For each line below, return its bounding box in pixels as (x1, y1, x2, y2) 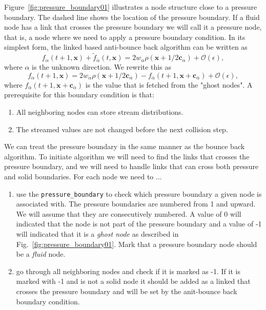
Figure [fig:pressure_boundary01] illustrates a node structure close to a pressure (4, 2, 257, 12)
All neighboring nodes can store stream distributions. (16, 106, 183, 117)
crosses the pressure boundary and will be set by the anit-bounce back (16, 285, 237, 296)
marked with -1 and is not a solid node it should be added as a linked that (16, 276, 251, 286)
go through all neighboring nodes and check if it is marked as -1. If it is (16, 265, 240, 276)
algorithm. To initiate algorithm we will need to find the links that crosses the (4, 151, 250, 161)
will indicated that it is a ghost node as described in (16, 228, 179, 239)
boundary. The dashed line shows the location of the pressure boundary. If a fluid (4, 11, 260, 22)
